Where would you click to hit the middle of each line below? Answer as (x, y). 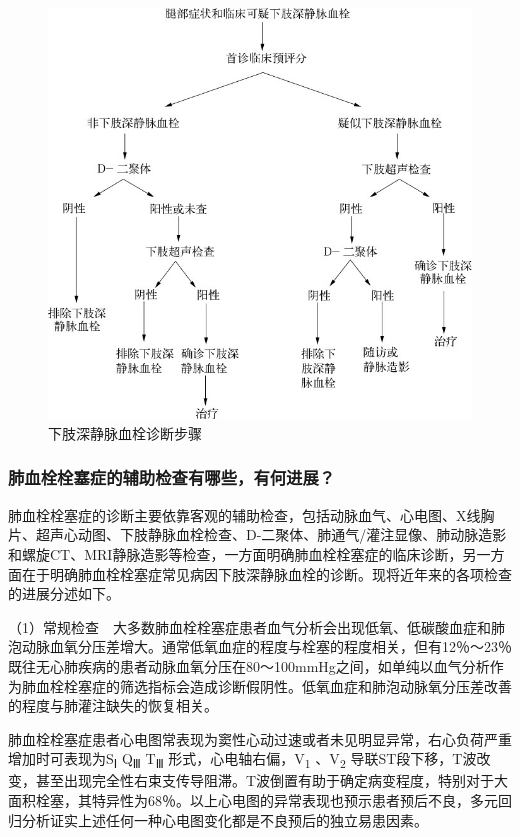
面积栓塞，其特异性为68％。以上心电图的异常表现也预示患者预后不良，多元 (253, 800)
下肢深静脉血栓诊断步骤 (125, 432)
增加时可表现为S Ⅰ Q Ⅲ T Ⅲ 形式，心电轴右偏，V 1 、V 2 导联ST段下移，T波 (242, 760)
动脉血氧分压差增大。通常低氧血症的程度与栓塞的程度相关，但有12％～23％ (266, 646)
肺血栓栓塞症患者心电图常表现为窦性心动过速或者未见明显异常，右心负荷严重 (260, 738)
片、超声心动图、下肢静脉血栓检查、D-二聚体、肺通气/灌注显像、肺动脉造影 (257, 534)
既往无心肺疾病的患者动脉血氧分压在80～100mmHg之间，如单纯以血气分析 (249, 665)
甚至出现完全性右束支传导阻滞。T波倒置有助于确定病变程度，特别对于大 (272, 780)
